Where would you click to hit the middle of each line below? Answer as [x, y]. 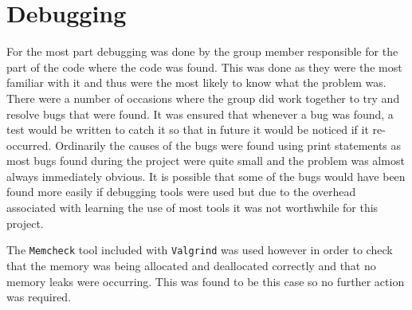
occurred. [29, 145]
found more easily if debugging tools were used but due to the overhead [181, 192]
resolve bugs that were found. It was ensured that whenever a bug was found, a [200, 114]
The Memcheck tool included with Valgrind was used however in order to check [200, 250]
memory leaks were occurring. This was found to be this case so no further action [206, 281]
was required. [39, 297]
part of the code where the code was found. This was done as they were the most [204, 67]
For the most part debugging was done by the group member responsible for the [202, 51]
